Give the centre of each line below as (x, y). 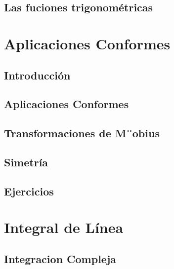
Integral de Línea (64, 227)
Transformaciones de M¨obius (82, 133)
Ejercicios (29, 191)
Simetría (26, 162)
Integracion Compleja (60, 258)
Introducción (37, 75)
